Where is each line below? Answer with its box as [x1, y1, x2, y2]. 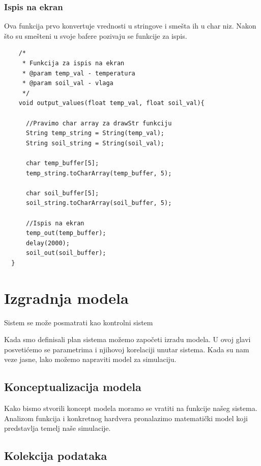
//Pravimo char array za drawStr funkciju [25, 119, 172, 127]
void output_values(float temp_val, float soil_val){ [18, 99, 205, 107]
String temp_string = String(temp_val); [25, 130, 164, 137]
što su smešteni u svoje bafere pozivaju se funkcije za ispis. [4, 30, 187, 41]
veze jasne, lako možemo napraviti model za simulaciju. [4, 354, 177, 365]
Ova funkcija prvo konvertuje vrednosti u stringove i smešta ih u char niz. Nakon [4, 20, 256, 31]
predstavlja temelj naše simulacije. [4, 423, 111, 433]
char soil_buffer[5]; [25, 189, 99, 197]
